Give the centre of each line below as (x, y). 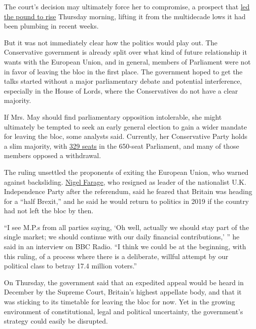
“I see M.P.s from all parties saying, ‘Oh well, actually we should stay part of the (127, 227)
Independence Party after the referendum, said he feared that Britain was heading (128, 191)
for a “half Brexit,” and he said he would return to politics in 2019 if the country (127, 201)
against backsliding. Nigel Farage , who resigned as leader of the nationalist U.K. (125, 181)
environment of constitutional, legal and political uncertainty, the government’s (124, 311)
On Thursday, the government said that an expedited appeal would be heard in (124, 282)
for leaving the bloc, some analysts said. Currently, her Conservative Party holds (126, 136)
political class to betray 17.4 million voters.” (71, 266)
